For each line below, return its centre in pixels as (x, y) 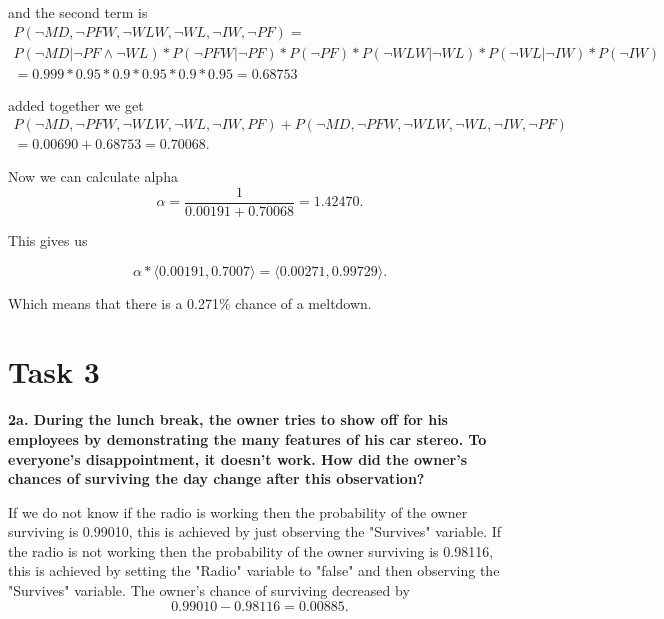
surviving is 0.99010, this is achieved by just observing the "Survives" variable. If (255, 531)
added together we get (76, 104)
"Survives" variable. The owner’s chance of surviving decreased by (209, 590)
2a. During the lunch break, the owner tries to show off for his (228, 419)
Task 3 (54, 371)
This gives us (48, 240)
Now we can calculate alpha (93, 176)
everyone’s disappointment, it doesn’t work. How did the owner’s (238, 458)
